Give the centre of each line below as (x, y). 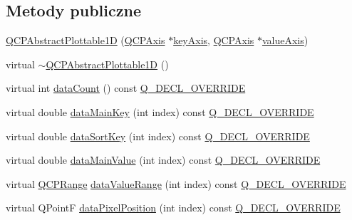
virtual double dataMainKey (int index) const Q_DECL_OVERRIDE (160, 111)
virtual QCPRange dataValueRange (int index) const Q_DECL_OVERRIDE (176, 183)
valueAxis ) (285, 40)
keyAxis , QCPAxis (214, 40)
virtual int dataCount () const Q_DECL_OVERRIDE (126, 88)
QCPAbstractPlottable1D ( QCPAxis (86, 40)
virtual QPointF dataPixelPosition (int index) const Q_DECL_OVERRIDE (173, 208)
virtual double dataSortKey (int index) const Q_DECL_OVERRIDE (158, 136)
